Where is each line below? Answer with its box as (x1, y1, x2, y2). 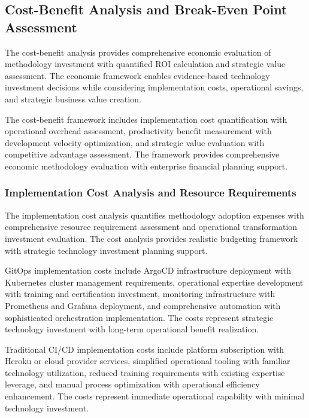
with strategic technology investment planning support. (5, 244, 208, 256)
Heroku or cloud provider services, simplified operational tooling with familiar (5, 355, 290, 367)
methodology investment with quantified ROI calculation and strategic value (5, 57, 286, 70)
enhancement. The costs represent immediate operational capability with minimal (5, 390, 305, 402)
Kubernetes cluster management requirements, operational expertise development (5, 275, 304, 288)
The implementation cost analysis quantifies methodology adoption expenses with (5, 208, 304, 221)
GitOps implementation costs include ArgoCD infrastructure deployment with (5, 264, 291, 277)
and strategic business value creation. (5, 92, 141, 105)
